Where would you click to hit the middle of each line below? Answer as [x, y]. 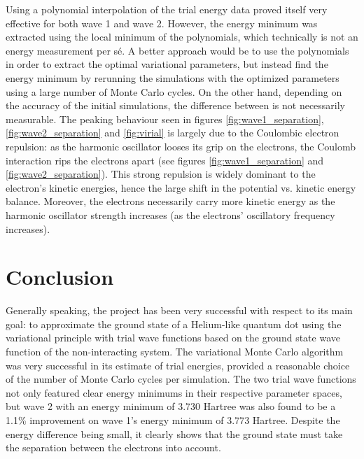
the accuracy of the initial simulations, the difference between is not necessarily [176, 105]
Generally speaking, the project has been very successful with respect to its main [179, 310]
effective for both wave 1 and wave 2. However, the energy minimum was [162, 23]
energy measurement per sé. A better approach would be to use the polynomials [177, 50]
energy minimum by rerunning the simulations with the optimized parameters [173, 77]
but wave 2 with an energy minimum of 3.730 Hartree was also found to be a [171, 406]
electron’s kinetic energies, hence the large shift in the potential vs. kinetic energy [181, 187]
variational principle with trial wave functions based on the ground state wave [173, 338]
